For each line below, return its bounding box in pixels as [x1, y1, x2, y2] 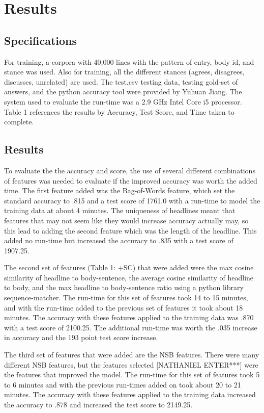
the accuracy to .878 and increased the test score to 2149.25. [4, 399, 193, 409]
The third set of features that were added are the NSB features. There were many [4, 349, 259, 360]
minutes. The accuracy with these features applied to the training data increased [4, 389, 256, 400]
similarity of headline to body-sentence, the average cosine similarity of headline [4, 272, 254, 282]
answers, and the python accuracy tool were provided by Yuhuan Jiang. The [4, 86, 242, 97]
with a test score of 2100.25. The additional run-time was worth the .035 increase [4, 322, 257, 332]
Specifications [4, 32, 77, 48]
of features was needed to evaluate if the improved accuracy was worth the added [4, 175, 257, 186]
